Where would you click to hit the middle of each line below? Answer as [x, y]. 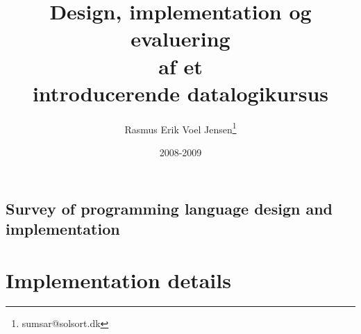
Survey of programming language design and [169, 208]
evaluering [180, 39]
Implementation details [118, 279]
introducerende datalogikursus [180, 93]
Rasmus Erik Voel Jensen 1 [180, 128]
